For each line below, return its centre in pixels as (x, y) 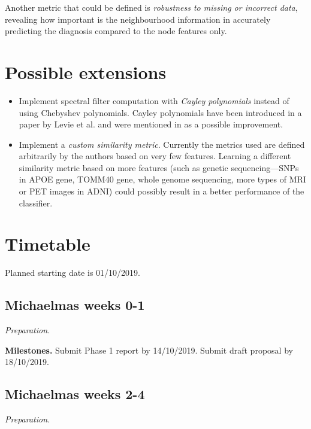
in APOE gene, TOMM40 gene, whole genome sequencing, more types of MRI (162, 179)
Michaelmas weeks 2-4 (75, 394)
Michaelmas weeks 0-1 (75, 305)
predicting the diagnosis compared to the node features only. (116, 31)
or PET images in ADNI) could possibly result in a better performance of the (161, 191)
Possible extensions (86, 71)
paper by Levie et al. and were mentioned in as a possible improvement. (151, 124)
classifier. (36, 203)
